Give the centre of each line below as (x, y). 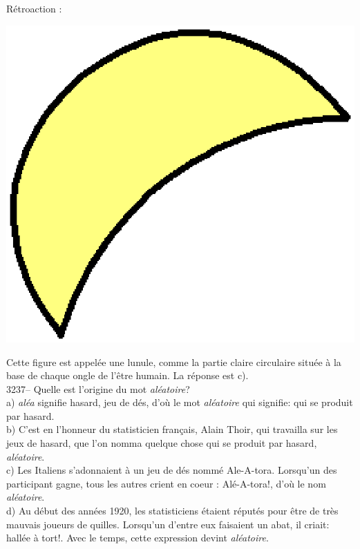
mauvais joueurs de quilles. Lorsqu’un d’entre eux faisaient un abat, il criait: (168, 524)
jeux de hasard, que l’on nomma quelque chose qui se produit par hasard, (162, 443)
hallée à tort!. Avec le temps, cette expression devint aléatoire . (138, 538)
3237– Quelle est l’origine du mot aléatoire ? (98, 388)
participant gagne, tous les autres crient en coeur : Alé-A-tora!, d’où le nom (166, 483)
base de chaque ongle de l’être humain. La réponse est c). (127, 375)
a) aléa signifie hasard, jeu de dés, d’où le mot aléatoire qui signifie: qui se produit (180, 402)
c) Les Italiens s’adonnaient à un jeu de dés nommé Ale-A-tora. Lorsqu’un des (172, 470)
